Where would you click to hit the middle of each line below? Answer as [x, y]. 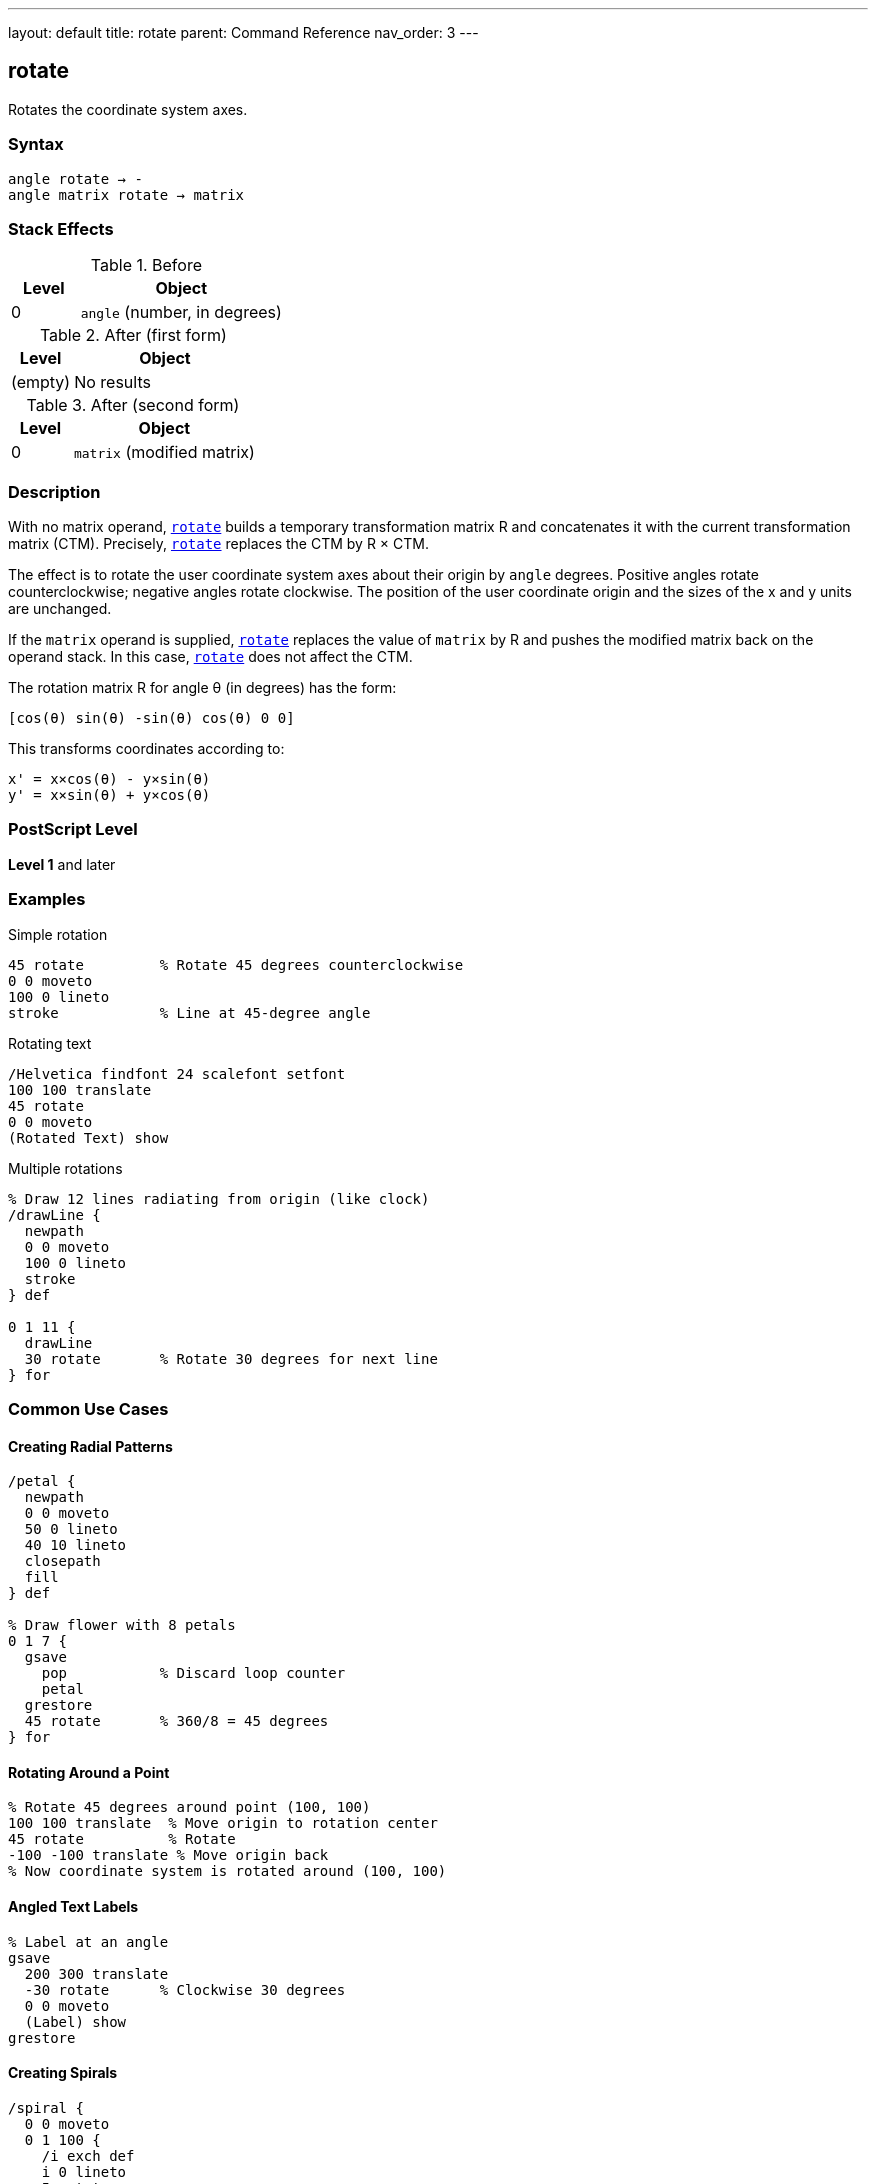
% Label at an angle [88, 1941]
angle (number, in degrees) [181, 312]
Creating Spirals [63, 2073]
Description [54, 491]
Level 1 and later [62, 864]
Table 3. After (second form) [133, 405]
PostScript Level [73, 829]
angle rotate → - [75, 178]
